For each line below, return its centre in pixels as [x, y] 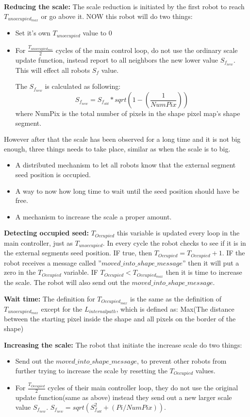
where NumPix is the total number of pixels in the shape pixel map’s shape [128, 113]
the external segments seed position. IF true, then [78, 253]
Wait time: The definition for [50, 298]
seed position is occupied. [53, 174]
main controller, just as [38, 242]
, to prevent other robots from [182, 361]
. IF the [233, 253]
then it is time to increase [204, 272]
